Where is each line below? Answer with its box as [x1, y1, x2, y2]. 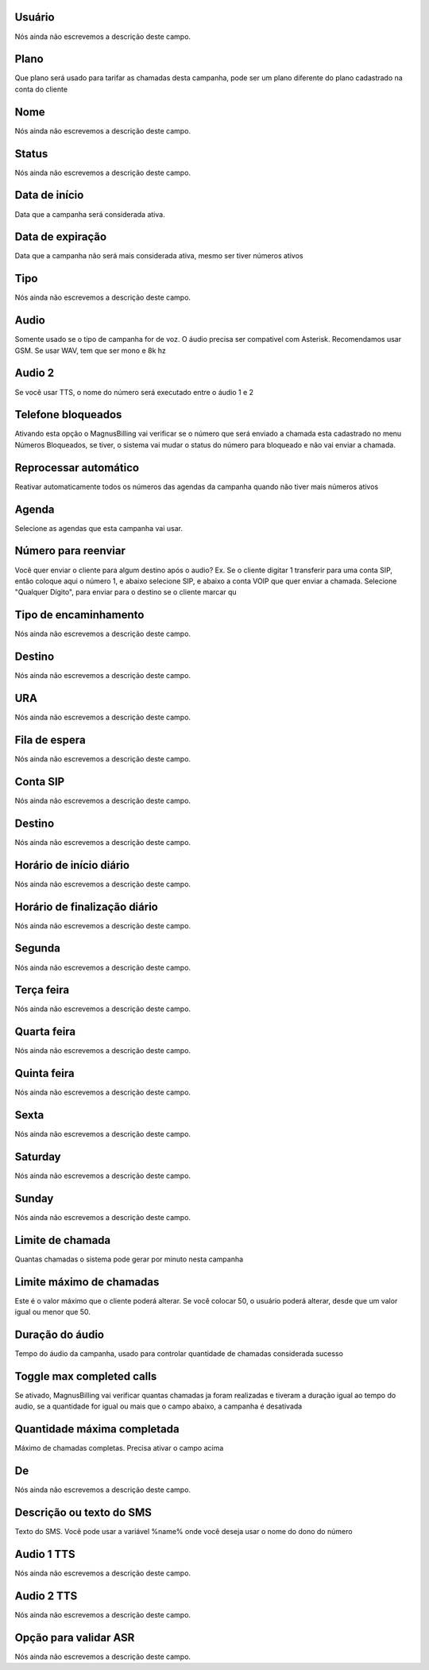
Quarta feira [14, 1025, 76, 1039]
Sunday [14, 1191, 54, 1205]
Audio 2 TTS [14, 1589, 78, 1602]
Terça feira [14, 983, 70, 997]
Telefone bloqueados [14, 408, 122, 421]
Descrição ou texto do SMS [14, 1505, 153, 1519]
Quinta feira [14, 1067, 75, 1080]
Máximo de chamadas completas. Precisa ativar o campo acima [14, 1443, 224, 1453]
